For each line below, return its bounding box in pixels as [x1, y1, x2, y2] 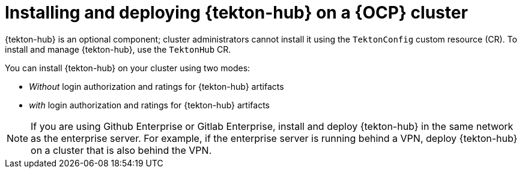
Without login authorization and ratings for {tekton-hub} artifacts [29, 81, 284, 92]
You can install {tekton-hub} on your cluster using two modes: [5, 62, 250, 73]
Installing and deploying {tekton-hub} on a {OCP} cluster [5, 2, 468, 23]
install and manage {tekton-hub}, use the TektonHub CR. [5, 44, 231, 54]
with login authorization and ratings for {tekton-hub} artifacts [29, 99, 270, 110]
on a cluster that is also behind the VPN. [31, 144, 212, 156]
